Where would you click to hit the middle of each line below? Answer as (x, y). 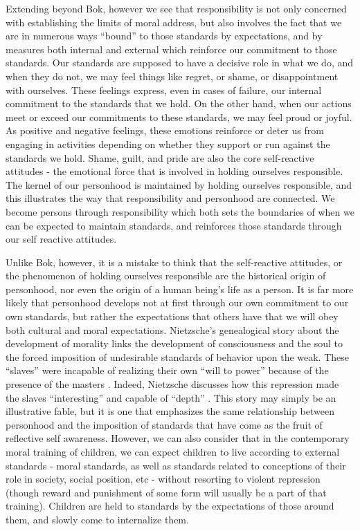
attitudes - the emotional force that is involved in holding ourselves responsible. (174, 171)
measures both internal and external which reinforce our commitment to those (171, 49)
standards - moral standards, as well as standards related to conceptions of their (176, 465)
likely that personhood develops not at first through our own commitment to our (177, 302)
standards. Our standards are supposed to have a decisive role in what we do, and (180, 63)
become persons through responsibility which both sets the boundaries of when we (180, 211)
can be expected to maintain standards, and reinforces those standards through (174, 225)
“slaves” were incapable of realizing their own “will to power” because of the (167, 370)
